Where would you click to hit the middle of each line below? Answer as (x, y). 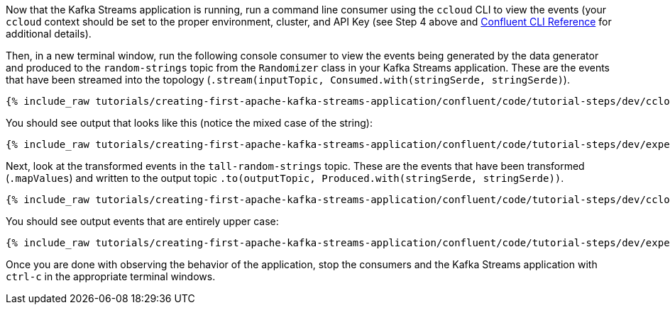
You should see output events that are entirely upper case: (142, 221)
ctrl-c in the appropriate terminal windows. (111, 276)
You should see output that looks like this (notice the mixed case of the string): (189, 123)
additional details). (49, 34)
